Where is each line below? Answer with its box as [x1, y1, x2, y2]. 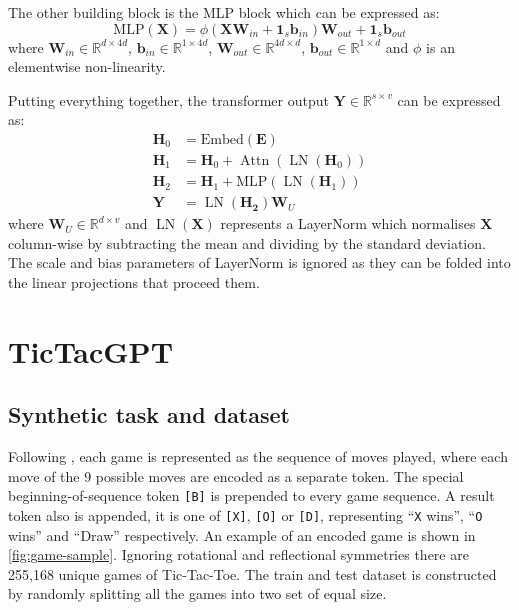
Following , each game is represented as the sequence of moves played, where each [8, 446, 508, 467]
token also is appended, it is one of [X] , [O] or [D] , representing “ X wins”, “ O [8, 504, 483, 525]
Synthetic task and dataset [8, 399, 290, 430]
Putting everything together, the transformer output [8, 89, 329, 110]
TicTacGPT [8, 330, 174, 371]
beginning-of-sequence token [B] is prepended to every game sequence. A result [8, 485, 495, 506]
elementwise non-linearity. [8, 56, 166, 77]
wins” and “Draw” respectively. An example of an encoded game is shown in [8, 524, 476, 545]
